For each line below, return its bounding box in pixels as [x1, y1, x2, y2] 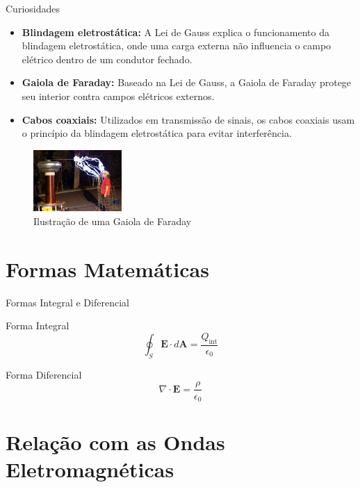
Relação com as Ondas [6, 428, 225, 456]
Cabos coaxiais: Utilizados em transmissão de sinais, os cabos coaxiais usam [22, 112, 355, 126]
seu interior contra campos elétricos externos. [22, 88, 215, 103]
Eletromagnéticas [6, 455, 174, 484]
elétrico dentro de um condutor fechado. [22, 51, 193, 66]
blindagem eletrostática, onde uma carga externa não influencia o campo [22, 38, 332, 53]
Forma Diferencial [6, 367, 82, 381]
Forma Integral [6, 318, 69, 333]
